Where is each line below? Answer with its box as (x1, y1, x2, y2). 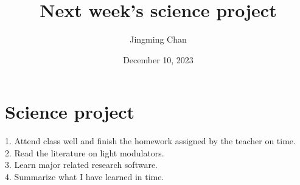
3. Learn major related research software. (5, 158, 158, 171)
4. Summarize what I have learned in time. (5, 170, 164, 183)
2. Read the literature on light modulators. (5, 146, 164, 159)
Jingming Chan (130, 33, 187, 46)
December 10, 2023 (123, 53, 194, 66)
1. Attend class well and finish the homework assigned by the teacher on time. (5, 134, 296, 147)
